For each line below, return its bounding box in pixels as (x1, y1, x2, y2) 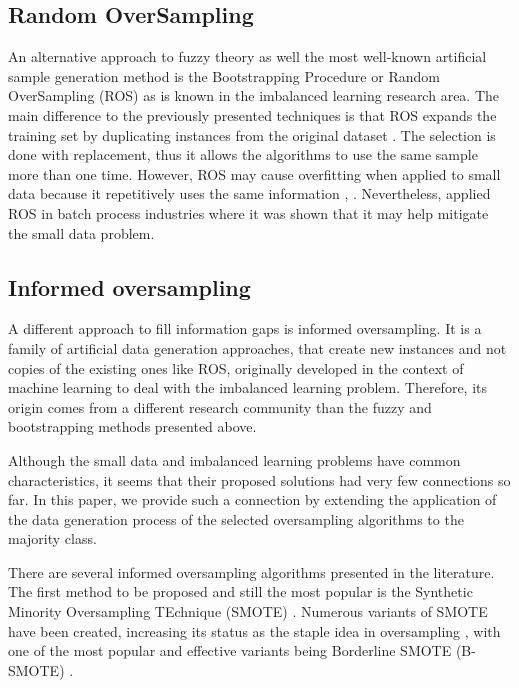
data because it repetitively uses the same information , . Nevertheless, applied (8, 183, 491, 204)
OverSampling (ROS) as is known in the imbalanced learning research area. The (8, 85, 500, 106)
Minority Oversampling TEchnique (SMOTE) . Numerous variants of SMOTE (8, 601, 488, 622)
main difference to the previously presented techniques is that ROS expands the (8, 104, 497, 125)
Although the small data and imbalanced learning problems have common (8, 449, 461, 470)
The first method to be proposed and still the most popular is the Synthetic (8, 581, 473, 602)
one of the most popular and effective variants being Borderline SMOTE (8, 640, 452, 661)
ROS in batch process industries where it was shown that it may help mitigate (8, 202, 489, 223)
